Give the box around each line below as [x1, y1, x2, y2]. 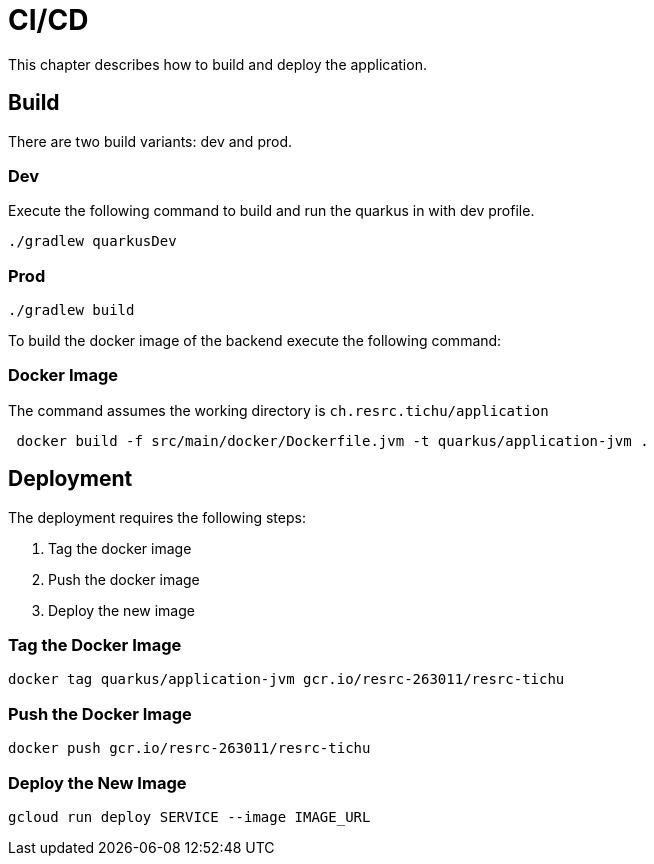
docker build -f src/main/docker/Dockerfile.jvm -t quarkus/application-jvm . [16, 432, 649, 449]
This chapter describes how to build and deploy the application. [8, 55, 427, 73]
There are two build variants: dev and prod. [8, 132, 292, 150]
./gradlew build [8, 302, 135, 319]
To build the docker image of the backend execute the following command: [8, 332, 502, 350]
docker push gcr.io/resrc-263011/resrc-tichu [8, 740, 371, 757]
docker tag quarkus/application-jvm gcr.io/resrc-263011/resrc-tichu [8, 671, 565, 688]
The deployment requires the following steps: [8, 508, 306, 526]
